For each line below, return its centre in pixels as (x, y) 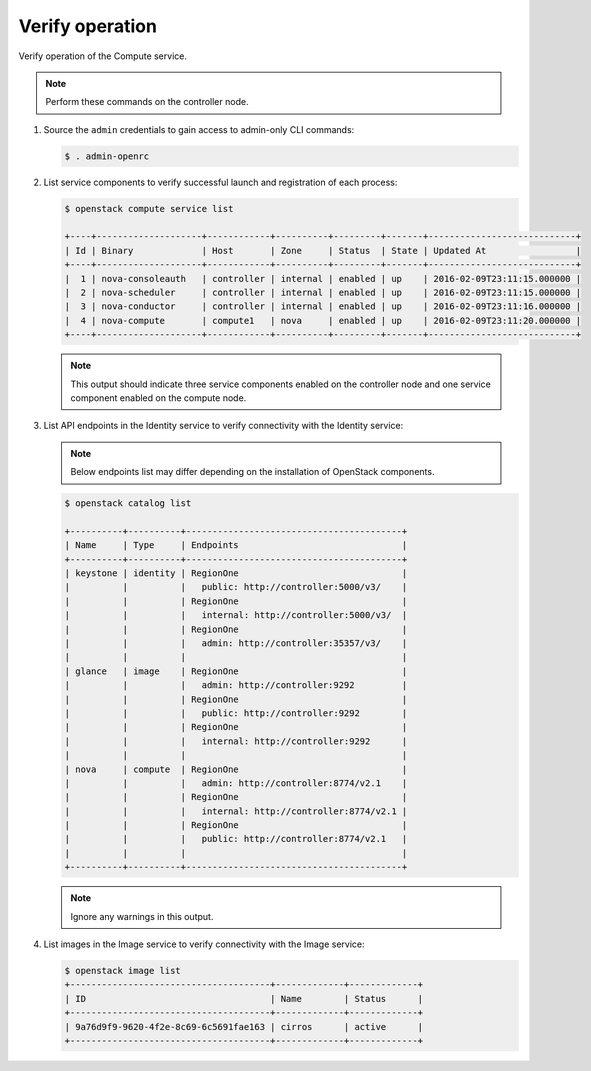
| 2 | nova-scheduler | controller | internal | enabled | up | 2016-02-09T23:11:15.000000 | (323, 293)
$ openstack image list (123, 971)
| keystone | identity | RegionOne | (236, 573)
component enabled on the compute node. (158, 397)
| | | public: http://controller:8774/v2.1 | (236, 839)
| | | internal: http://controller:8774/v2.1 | (236, 811)
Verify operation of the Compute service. (102, 56)
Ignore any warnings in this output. (142, 916)
